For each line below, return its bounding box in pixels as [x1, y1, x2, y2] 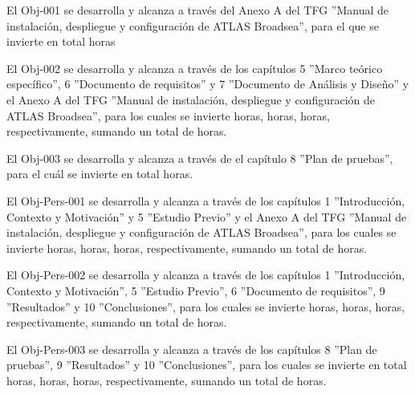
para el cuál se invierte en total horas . [6, 165, 193, 182]
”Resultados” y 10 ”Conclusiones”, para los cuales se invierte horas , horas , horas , [6, 298, 405, 315]
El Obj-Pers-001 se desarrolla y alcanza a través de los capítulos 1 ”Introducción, [6, 192, 405, 209]
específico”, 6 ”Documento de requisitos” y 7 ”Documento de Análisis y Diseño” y [6, 75, 409, 92]
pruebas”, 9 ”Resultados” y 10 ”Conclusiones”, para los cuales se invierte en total [6, 356, 407, 373]
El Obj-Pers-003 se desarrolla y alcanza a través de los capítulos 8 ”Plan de [6, 340, 377, 357]
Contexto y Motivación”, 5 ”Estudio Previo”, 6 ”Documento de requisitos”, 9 [6, 282, 385, 299]
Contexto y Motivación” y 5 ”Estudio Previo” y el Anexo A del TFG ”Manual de [6, 208, 407, 225]
